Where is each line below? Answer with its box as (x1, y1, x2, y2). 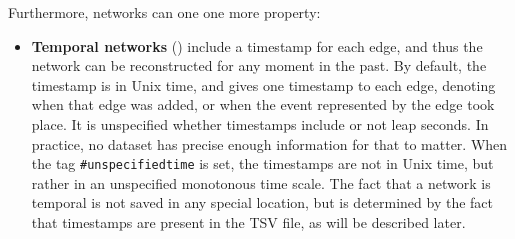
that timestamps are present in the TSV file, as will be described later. (31, 212, 466, 232)
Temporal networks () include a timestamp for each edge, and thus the (31, 35, 483, 56)
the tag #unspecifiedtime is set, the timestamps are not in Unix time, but (31, 153, 494, 174)
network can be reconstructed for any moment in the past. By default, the (31, 55, 487, 76)
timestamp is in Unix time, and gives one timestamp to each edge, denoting (31, 74, 496, 95)
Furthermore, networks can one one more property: (8, 2, 321, 22)
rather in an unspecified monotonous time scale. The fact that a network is (31, 172, 491, 193)
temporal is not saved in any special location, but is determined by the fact (31, 192, 494, 213)
